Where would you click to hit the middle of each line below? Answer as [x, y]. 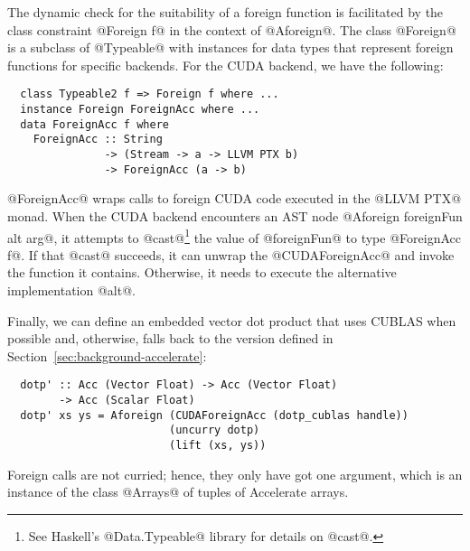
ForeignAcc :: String [98, 140]
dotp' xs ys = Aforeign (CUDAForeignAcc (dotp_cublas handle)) [214, 415]
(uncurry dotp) [214, 430]
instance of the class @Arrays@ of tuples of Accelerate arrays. [178, 492]
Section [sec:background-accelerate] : [107, 355]
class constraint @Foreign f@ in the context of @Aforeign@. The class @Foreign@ [232, 29]
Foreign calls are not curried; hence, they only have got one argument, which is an [235, 474]
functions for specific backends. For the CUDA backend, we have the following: [226, 65]
